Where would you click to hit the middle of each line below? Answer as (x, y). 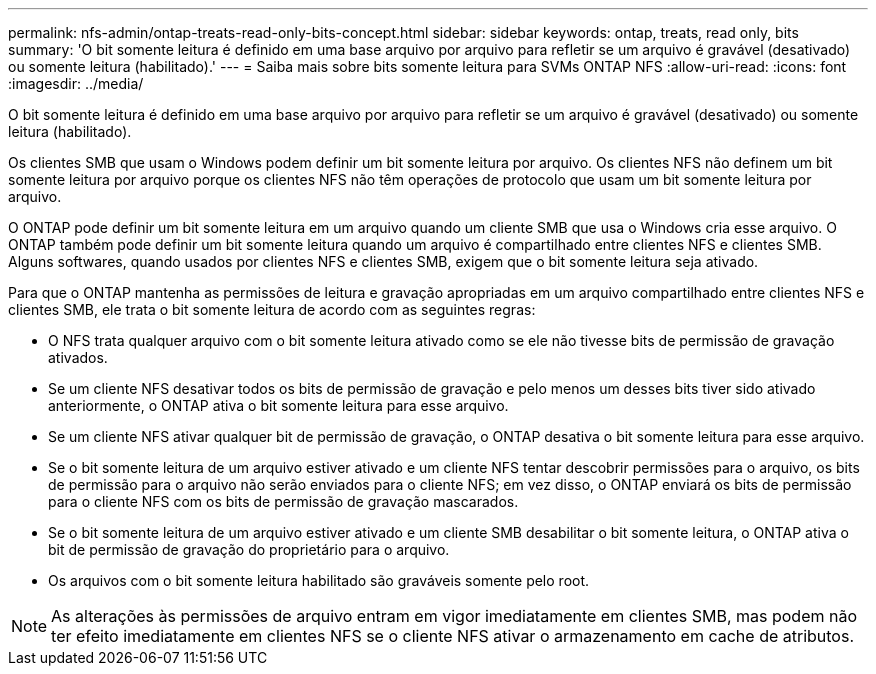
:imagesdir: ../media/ (76, 83)
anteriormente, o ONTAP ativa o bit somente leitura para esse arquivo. (278, 405)
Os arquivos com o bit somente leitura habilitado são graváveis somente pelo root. (319, 580)
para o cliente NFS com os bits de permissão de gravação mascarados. (283, 501)
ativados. (78, 357)
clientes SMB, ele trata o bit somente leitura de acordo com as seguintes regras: (272, 309)
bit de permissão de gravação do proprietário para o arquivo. (249, 549)
